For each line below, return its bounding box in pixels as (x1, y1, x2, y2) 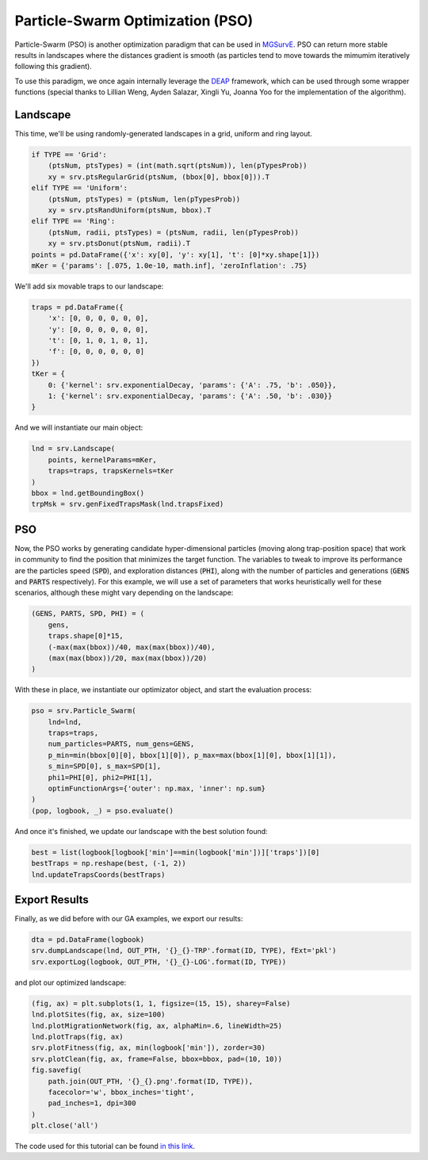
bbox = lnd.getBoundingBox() (31, 488, 145, 497)
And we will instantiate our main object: (14, 423, 143, 432)
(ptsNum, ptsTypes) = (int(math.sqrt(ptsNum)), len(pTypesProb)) (48, 161, 308, 170)
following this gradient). (14, 62, 93, 71)
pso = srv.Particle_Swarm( (31, 706, 136, 715)
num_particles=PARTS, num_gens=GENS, (48, 740, 195, 748)
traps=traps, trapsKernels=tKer (48, 466, 174, 476)
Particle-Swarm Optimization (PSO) (14, 12, 254, 29)
